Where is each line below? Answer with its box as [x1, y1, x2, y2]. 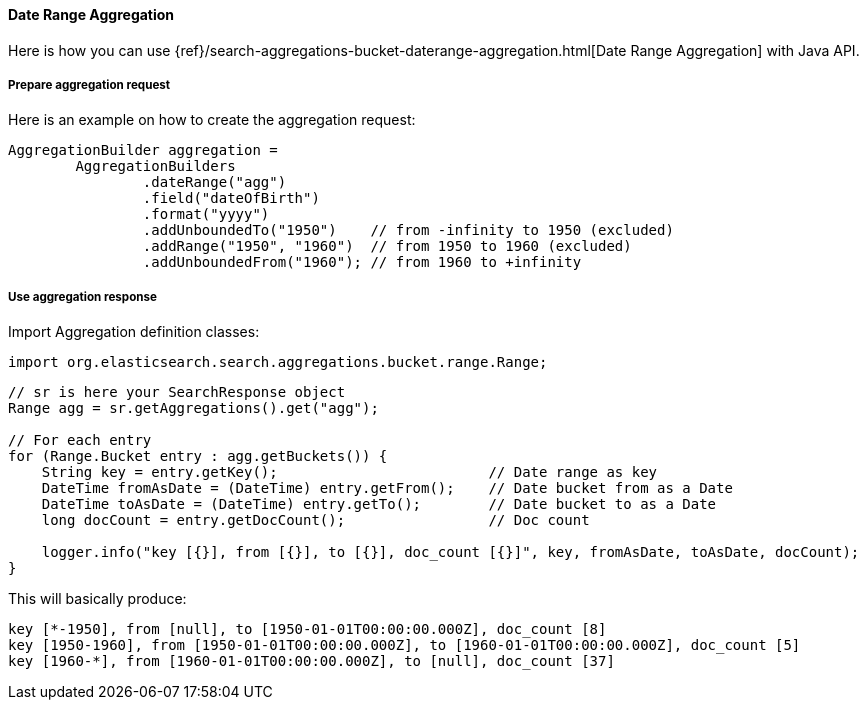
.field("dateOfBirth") [142, 190, 320, 207]
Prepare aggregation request [8, 78, 171, 92]
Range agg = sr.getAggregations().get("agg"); [8, 400, 379, 417]
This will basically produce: [8, 590, 187, 608]
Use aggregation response [8, 289, 157, 304]
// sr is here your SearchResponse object [8, 384, 346, 401]
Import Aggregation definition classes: [8, 323, 260, 341]
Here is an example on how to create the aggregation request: [8, 111, 416, 129]
